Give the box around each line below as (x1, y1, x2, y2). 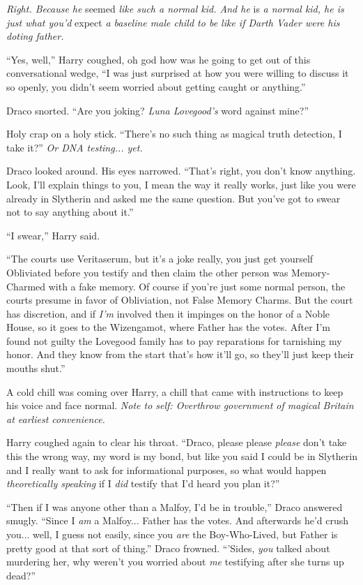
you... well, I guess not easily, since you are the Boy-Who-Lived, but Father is (6, 527, 338, 541)
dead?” (6, 568, 36, 582)
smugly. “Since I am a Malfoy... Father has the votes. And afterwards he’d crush (6, 513, 349, 528)
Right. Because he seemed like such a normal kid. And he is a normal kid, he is (6, 1, 344, 15)
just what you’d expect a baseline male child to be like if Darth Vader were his (6, 15, 340, 29)
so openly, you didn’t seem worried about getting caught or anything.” (6, 79, 306, 94)
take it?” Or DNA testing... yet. (6, 140, 143, 154)
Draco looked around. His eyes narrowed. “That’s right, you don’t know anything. (6, 163, 356, 178)
